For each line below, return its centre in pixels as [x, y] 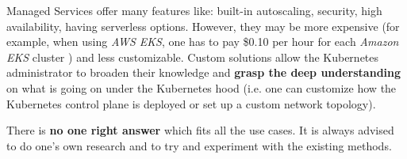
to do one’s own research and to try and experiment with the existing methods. [199, 145]
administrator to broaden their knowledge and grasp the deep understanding [204, 72]
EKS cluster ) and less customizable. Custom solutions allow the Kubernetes [193, 57]
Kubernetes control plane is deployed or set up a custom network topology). [191, 103]
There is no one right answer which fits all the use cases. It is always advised [200, 130]
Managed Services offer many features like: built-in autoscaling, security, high [194, 10]
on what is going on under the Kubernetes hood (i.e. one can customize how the [202, 87]
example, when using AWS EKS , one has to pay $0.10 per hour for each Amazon [203, 42]
